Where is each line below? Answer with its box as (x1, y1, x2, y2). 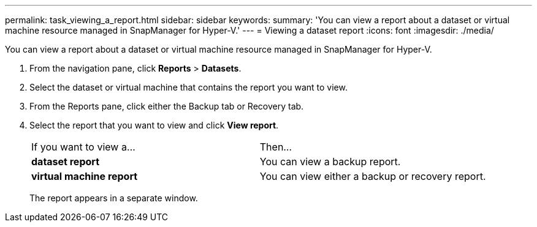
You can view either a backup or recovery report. (259, 170, 486, 182)
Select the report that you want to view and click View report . (29, 120, 279, 130)
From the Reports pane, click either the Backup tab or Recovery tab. (29, 101, 304, 111)
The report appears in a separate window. (29, 193, 198, 203)
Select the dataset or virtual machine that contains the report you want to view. (29, 82, 348, 92)
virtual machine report (31, 170, 138, 182)
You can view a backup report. (259, 155, 401, 168)
